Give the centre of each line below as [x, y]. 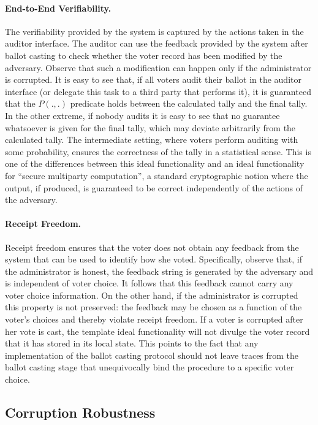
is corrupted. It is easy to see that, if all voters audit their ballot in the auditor [153, 79]
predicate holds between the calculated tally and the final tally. [189, 103]
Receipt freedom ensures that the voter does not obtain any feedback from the [152, 247]
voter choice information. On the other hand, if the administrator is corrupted [152, 295]
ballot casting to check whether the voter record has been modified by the [144, 55]
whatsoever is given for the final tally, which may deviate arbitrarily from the [150, 127]
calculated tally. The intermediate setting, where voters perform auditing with [152, 140]
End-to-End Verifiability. [58, 8]
